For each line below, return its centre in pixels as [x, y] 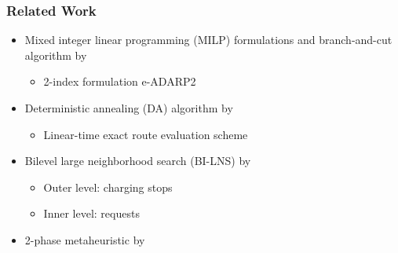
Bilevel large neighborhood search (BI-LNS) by [138, 161]
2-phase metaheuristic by [85, 239]
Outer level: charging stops [108, 187]
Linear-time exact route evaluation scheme [146, 134]
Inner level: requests [91, 213]
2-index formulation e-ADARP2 [120, 81]
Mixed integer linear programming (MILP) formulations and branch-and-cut [208, 40]
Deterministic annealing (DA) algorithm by [129, 108]
